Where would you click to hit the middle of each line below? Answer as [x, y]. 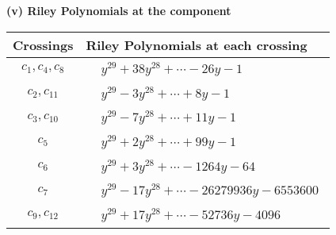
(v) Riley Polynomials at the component [119, 10]
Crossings [43, 44]
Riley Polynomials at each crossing [197, 44]
